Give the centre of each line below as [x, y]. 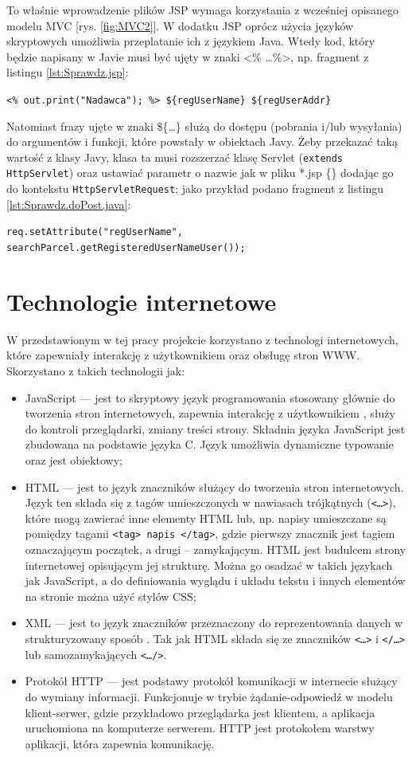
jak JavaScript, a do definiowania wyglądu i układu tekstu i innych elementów [215, 580]
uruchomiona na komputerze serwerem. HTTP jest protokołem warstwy [200, 728]
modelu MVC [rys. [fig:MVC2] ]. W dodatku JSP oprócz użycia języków [180, 25]
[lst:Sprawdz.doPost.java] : [69, 204]
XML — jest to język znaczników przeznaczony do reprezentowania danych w [214, 623]
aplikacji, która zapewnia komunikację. [120, 743]
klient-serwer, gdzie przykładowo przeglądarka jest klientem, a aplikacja [200, 712]
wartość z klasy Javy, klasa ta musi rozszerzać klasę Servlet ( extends [175, 157]
